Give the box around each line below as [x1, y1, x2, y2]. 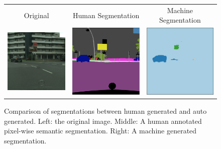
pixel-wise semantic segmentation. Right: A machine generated [4, 125, 197, 136]
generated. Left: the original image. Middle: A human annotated [4, 115, 202, 126]
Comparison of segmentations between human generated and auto [4, 106, 207, 116]
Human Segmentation [72, 10, 140, 20]
